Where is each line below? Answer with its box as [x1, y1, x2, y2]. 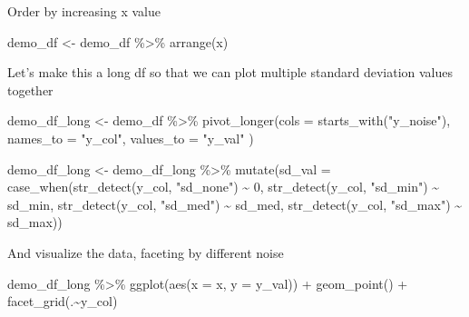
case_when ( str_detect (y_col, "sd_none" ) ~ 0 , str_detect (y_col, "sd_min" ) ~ [7, 177, 440, 196]
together [7, 80, 54, 99]
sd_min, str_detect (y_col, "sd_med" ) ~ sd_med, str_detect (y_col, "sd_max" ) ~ [7, 194, 463, 213]
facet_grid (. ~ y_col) [7, 292, 118, 311]
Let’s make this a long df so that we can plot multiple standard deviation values [7, 63, 453, 82]
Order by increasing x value [7, 2, 161, 20]
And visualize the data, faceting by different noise [7, 243, 284, 262]
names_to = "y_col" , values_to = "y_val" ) [7, 128, 254, 147]
